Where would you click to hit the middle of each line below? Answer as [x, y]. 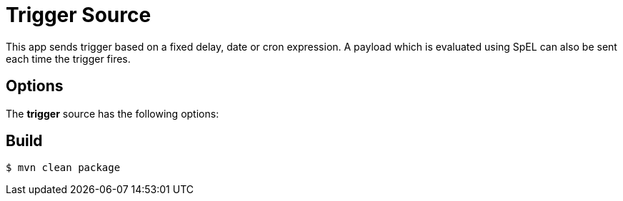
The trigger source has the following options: [113, 113]
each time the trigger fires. [68, 58]
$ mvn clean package [63, 168]
